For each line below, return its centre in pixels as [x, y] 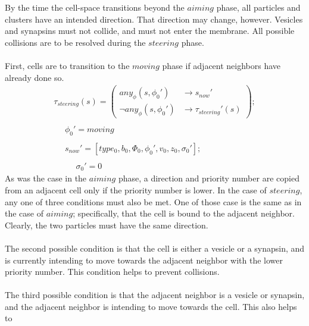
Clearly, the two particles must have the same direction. [107, 225]
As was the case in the [46, 178]
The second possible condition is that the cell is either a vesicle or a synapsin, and [155, 248]
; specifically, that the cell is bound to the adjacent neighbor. [184, 213]
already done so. [35, 77]
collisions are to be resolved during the [75, 42]
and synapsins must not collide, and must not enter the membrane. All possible [150, 31]
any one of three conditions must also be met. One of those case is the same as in [153, 201]
